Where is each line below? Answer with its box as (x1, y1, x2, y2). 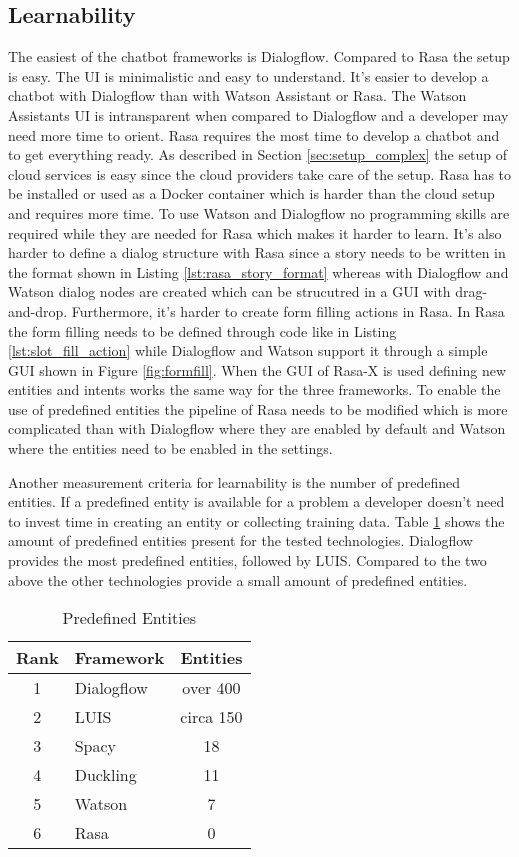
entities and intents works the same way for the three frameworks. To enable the (8, 379, 501, 400)
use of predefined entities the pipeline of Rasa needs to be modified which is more (8, 398, 508, 419)
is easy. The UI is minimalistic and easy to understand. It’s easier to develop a (8, 65, 489, 86)
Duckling (74, 763, 137, 787)
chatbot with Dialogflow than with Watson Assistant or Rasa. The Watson (8, 85, 467, 106)
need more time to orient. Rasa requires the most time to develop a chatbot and (8, 124, 500, 145)
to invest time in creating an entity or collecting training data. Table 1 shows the (8, 510, 505, 531)
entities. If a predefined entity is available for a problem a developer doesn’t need (8, 491, 505, 512)
